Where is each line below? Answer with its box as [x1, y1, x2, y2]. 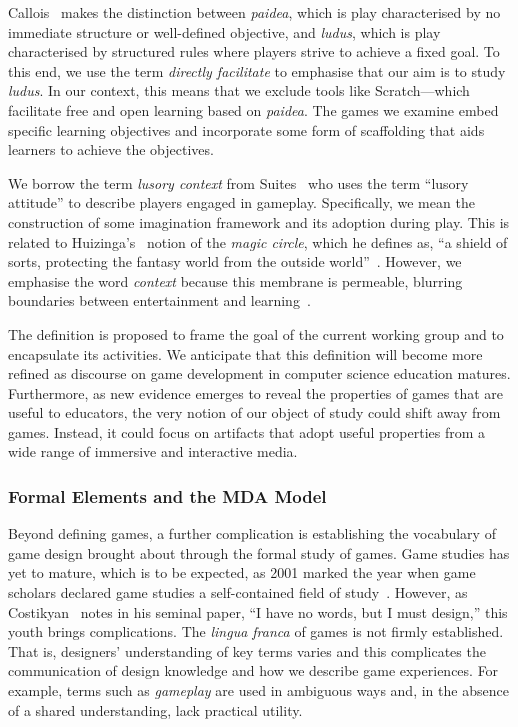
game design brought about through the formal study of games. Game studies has [8, 542, 510, 563]
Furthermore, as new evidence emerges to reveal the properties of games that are [8, 382, 504, 403]
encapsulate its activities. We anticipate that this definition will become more [8, 343, 483, 364]
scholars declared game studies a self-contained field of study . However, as [8, 582, 468, 603]
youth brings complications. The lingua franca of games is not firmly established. [8, 621, 504, 642]
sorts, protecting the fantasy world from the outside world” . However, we [8, 251, 462, 272]
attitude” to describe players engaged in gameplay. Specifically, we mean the [8, 192, 475, 213]
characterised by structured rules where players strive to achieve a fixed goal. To [8, 41, 500, 62]
